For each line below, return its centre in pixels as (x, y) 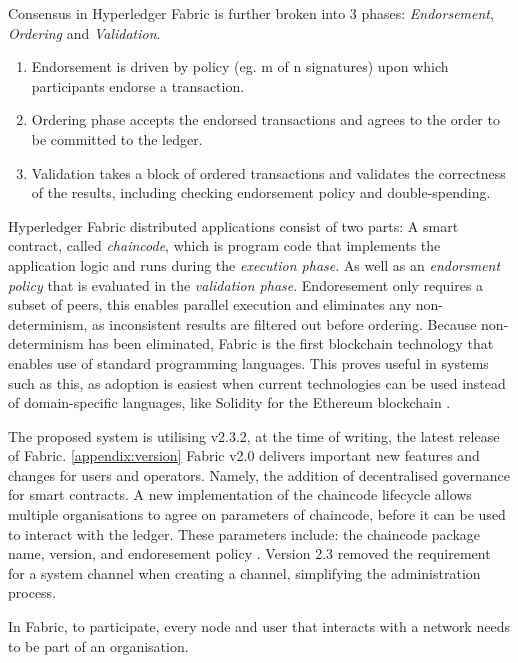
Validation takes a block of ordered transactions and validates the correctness (268, 172)
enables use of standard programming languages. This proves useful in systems (248, 362)
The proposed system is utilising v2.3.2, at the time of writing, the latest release (254, 435)
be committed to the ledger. (117, 138)
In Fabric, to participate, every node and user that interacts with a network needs (259, 626)
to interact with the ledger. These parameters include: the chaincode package (244, 533)
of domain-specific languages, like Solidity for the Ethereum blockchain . (229, 402)
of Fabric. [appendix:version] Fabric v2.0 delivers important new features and (244, 455)
